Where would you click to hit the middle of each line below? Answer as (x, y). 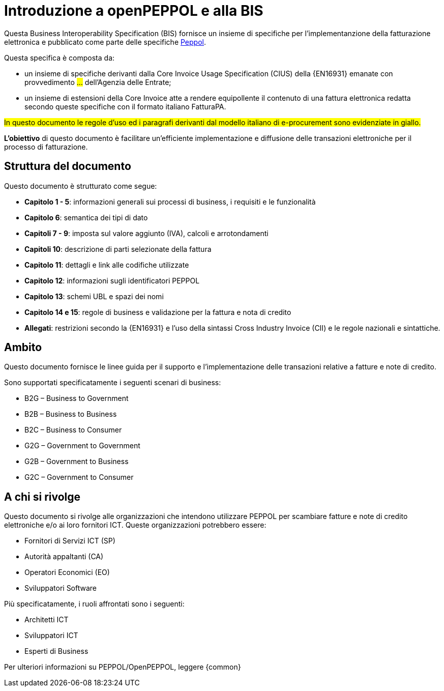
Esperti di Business (56, 651)
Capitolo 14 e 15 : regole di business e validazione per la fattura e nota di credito (158, 312)
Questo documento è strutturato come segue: (81, 186)
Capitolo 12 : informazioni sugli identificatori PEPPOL (112, 280)
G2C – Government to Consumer (79, 477)
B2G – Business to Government (77, 398)
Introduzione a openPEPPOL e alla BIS (134, 11)
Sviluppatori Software (61, 588)
